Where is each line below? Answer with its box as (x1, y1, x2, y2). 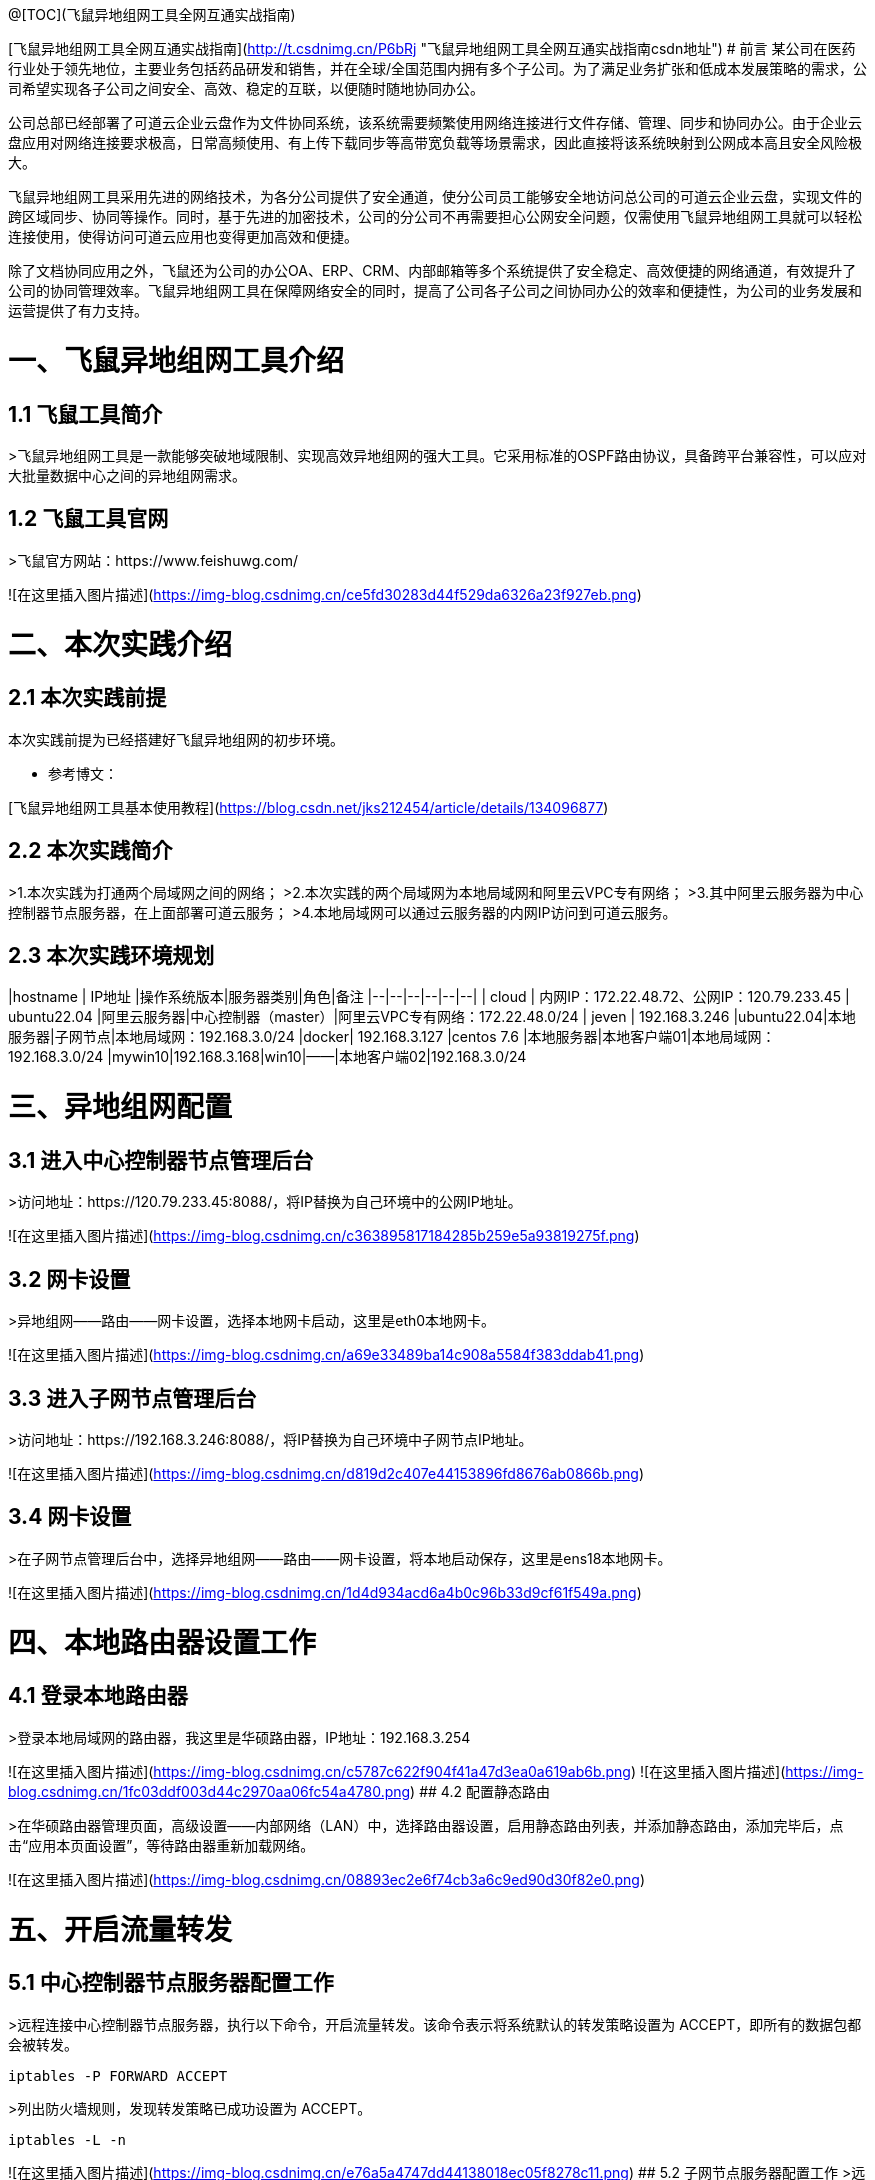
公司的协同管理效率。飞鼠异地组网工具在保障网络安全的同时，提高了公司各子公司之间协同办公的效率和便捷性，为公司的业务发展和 (8, 282, 862, 299)
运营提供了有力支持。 (8, 302, 148, 319)
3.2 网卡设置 (8, 1266, 131, 1292)
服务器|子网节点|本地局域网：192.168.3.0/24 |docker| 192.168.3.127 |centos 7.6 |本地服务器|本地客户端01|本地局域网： (8, 1028, 776, 1046)
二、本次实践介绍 (8, 627, 233, 662)
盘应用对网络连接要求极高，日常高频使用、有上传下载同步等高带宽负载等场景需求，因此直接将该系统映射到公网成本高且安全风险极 (8, 134, 862, 151)
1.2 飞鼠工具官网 (8, 506, 169, 532)
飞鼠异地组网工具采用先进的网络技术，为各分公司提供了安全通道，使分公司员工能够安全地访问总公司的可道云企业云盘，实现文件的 (8, 188, 862, 205)
